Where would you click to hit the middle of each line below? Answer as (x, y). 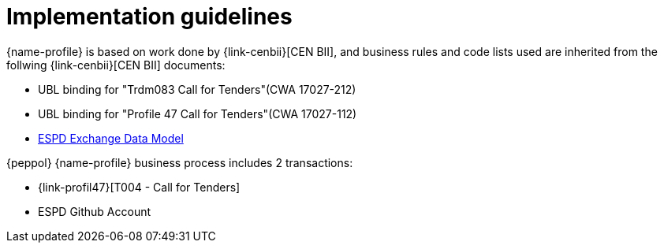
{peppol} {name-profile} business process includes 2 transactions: (180, 162)
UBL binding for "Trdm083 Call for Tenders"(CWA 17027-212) (197, 89)
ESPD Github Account (95, 211)
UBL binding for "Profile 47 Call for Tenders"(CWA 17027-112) (198, 113)
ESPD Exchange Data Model (111, 138)
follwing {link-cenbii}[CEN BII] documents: (116, 65)
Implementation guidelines (149, 17)
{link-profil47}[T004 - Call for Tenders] (139, 187)
